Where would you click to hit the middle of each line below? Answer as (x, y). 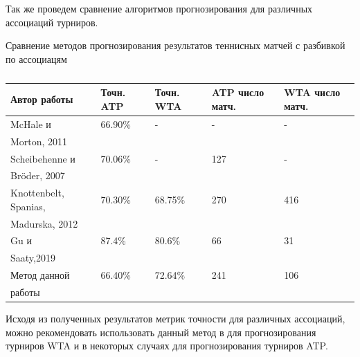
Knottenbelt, (37, 193)
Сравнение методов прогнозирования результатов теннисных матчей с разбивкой (175, 45)
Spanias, (28, 206)
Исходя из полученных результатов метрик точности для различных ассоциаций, (175, 319)
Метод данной (40, 275)
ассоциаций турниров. (52, 22)
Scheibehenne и (43, 158)
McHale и (31, 123)
